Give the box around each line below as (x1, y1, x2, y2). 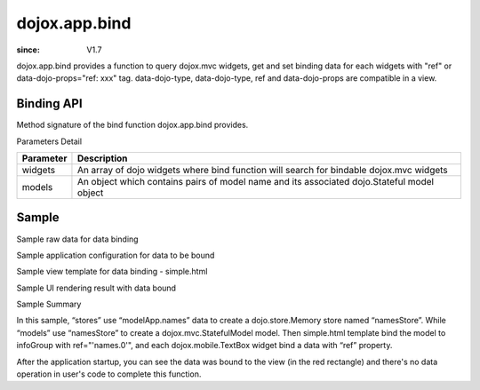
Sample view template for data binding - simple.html (16, 267, 208, 277)
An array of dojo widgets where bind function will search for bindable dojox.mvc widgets (76, 164, 448, 177)
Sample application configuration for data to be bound (16, 250, 215, 260)
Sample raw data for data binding (16, 234, 139, 244)
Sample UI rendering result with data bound (16, 283, 177, 293)
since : (16, 44, 40, 55)
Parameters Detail (16, 136, 83, 147)
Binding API (16, 96, 84, 111)
